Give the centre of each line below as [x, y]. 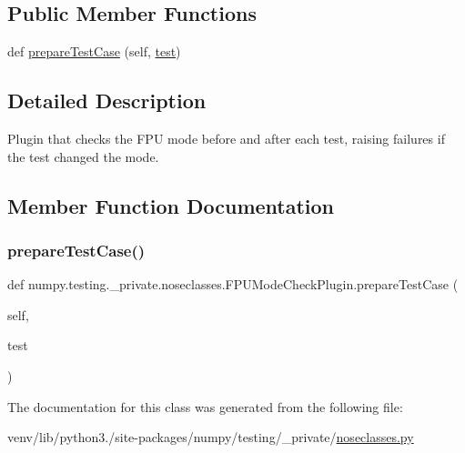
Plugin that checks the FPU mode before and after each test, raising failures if [226, 138]
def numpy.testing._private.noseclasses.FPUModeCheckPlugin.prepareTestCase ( [233, 284]
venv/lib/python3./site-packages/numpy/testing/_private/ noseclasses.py [211, 437]
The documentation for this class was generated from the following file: [205, 406]
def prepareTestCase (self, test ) [94, 51]
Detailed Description [107, 101]
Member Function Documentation [171, 205]
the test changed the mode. [83, 156]
